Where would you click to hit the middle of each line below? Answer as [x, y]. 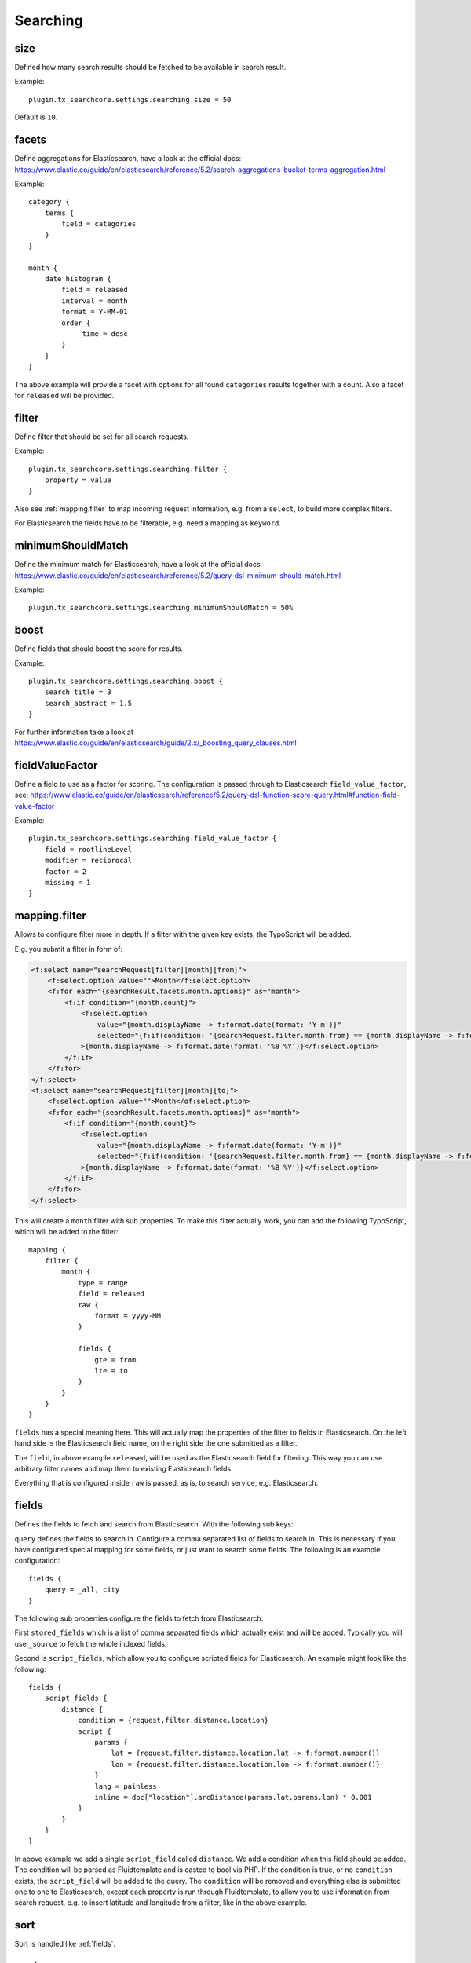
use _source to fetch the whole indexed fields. [91, 1643]
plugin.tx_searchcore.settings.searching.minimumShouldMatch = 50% [161, 608]
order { [76, 323]
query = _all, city [82, 1590]
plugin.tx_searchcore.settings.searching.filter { [128, 469]
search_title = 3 [78, 692]
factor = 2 [66, 871]
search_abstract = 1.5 [88, 703]
